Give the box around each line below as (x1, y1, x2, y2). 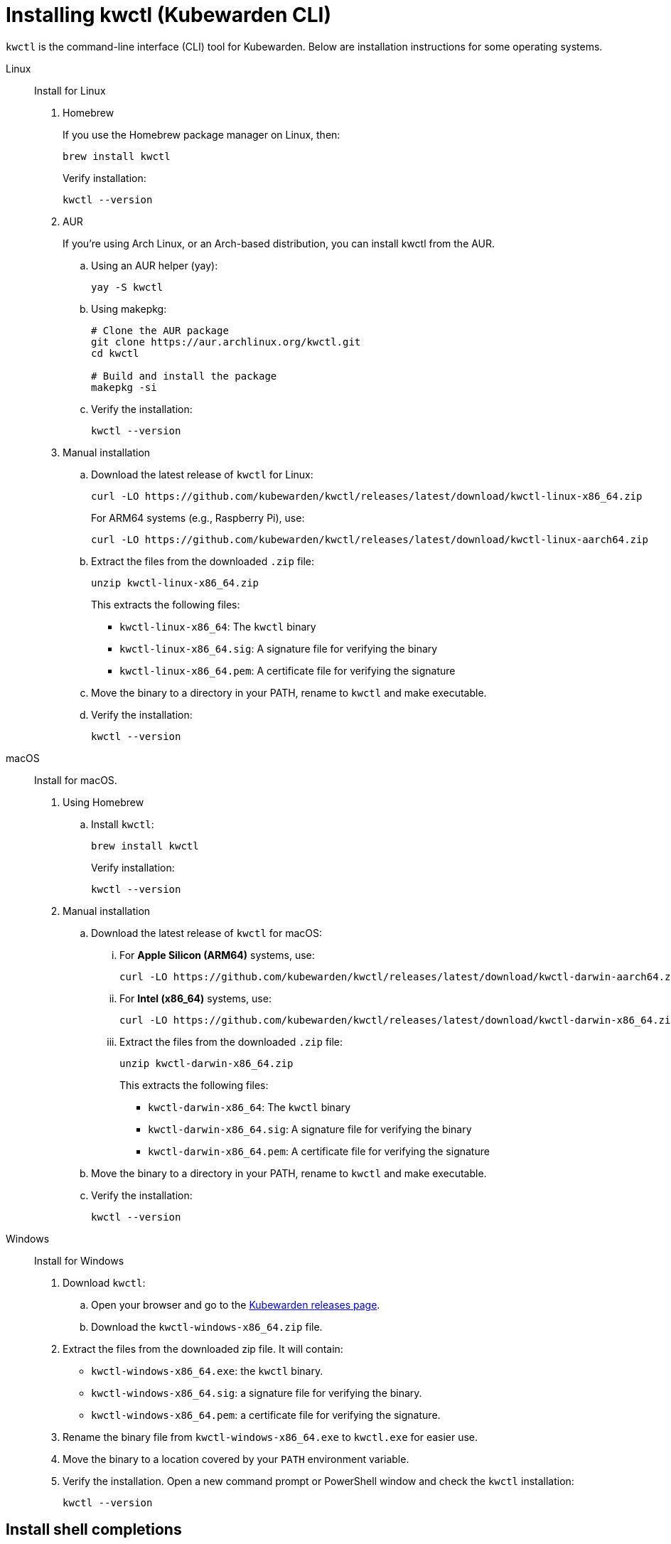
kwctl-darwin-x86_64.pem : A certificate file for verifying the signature (148, 1144, 490, 1157)
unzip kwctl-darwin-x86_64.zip (119, 1057, 294, 1069)
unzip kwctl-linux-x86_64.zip (91, 577, 259, 589)
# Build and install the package (91, 370, 277, 382)
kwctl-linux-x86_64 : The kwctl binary (119, 620, 316, 633)
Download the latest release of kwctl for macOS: (91, 926, 323, 939)
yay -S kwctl (91, 281, 163, 293)
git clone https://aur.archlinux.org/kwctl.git (91, 336, 361, 348)
